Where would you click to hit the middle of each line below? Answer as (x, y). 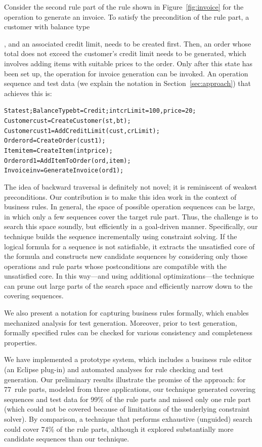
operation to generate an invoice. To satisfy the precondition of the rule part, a (127, 16)
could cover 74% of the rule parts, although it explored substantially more (119, 429)
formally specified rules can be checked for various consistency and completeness (128, 332)
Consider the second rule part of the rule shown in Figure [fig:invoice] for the (124, 7)
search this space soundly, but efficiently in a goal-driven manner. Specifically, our (131, 226)
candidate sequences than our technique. (67, 439)
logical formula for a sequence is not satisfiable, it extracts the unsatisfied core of (129, 246)
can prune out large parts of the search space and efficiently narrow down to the (128, 285)
